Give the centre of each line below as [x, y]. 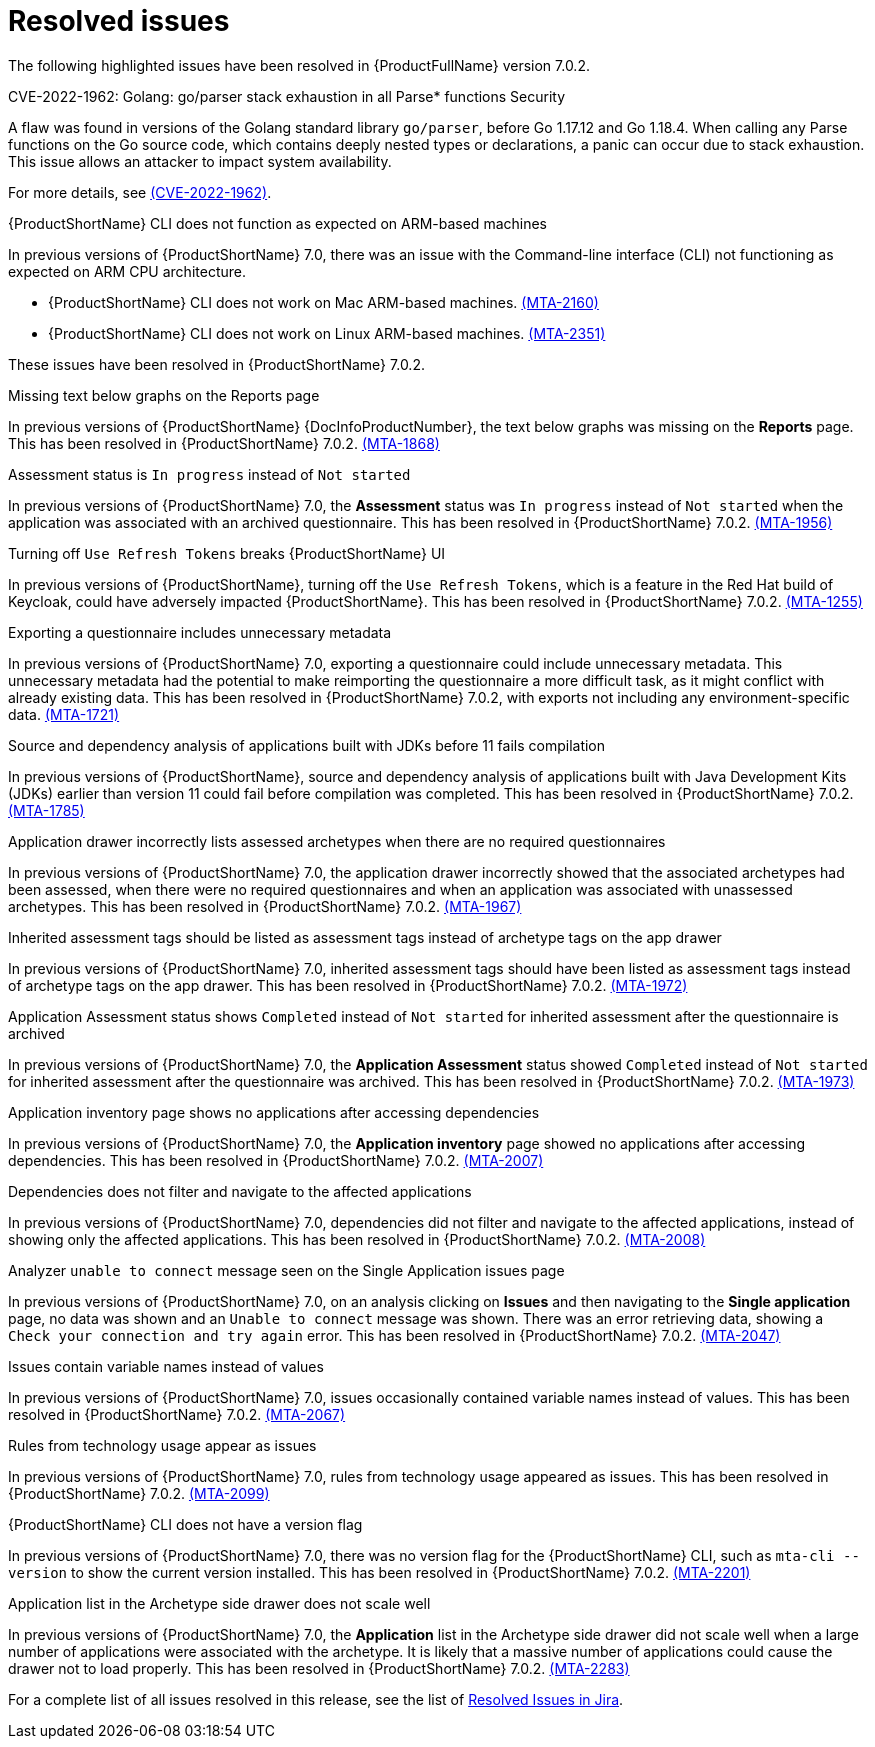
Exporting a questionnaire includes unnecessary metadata [200, 632]
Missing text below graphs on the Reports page [164, 395]
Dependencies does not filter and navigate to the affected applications [240, 1191]
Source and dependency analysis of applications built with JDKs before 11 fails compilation [307, 745]
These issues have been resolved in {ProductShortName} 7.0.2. [216, 364]
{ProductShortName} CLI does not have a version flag [185, 1524]
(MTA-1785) [46, 810]
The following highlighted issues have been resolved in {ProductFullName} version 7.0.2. [299, 65]
